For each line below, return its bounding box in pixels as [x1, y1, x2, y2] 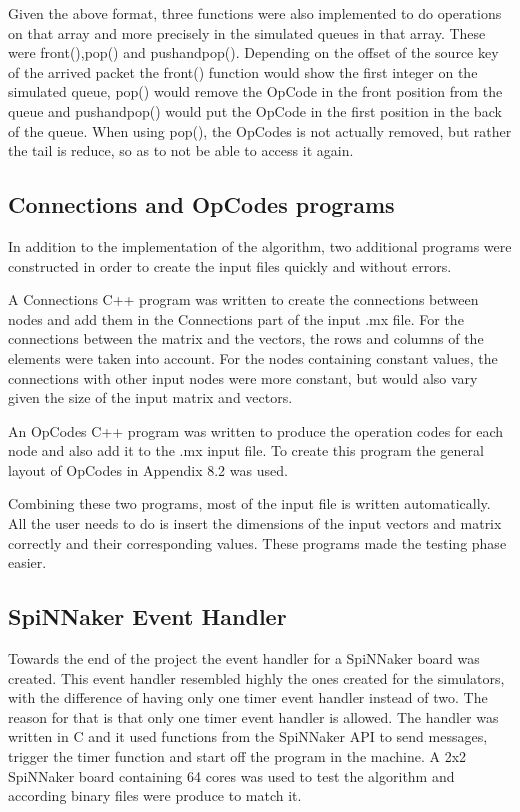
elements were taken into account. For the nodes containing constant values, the [8, 347, 498, 368]
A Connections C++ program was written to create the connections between [8, 289, 479, 310]
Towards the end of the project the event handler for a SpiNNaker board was [8, 648, 480, 669]
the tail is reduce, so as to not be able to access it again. [8, 140, 354, 161]
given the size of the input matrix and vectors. [8, 387, 293, 408]
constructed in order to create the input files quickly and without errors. [8, 255, 452, 276]
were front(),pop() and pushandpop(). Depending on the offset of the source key [8, 42, 499, 63]
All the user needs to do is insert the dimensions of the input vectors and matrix [8, 513, 502, 534]
